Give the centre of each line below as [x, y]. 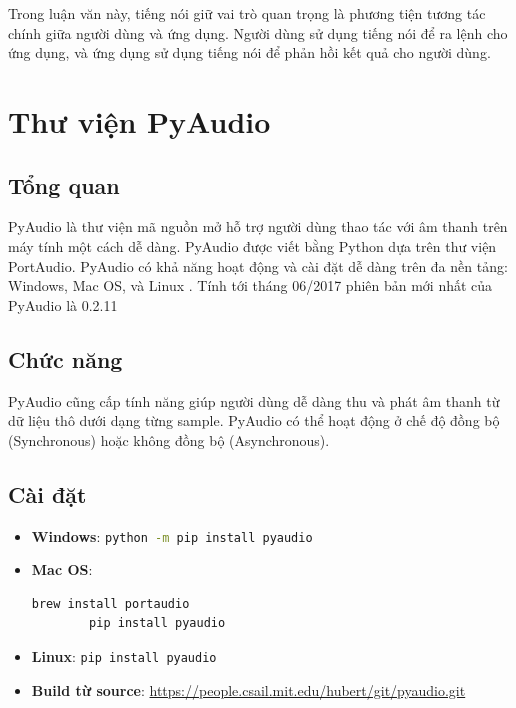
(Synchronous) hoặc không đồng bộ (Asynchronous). [169, 439]
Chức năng [65, 358]
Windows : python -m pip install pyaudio [172, 535]
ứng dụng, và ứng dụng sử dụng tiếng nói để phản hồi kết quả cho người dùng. [249, 52]
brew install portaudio [110, 603]
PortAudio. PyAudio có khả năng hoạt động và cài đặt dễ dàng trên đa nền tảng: [258, 265]
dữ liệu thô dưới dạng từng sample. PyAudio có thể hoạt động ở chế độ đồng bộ [254, 420]
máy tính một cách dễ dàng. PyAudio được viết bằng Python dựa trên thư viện [252, 245]
